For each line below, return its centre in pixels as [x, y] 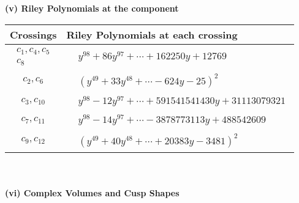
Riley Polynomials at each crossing [152, 34]
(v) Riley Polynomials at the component [92, 8]
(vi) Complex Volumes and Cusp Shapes [92, 192]
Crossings [33, 34]
